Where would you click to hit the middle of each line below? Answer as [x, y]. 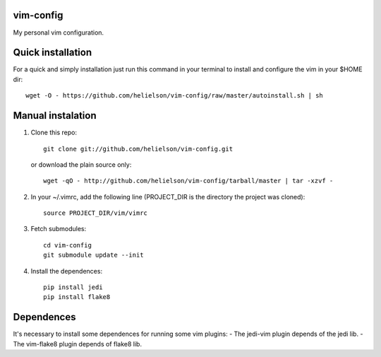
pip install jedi [73, 287]
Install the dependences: [66, 271]
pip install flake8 [77, 297]
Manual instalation [55, 116]
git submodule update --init [93, 255]
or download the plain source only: [81, 164]
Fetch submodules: [59, 229]
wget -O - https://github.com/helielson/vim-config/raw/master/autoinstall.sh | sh [175, 96]
